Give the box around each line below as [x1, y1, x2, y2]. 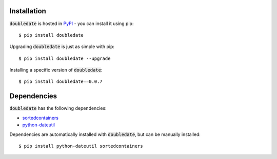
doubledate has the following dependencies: [9, 105, 107, 111]
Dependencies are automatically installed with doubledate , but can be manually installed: [9, 131, 201, 138]
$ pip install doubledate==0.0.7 [18, 79, 103, 84]
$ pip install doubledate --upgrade [18, 55, 111, 61]
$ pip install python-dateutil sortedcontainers [18, 143, 143, 149]
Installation [9, 7, 46, 15]
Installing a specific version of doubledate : [9, 67, 103, 73]
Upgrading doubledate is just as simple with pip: [9, 43, 115, 50]
